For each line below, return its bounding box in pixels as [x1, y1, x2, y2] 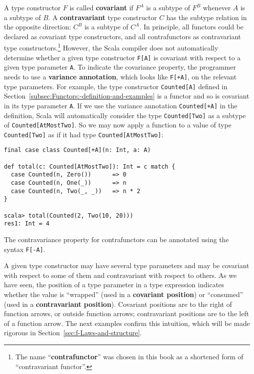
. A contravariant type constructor [48, 12, 157, 22]
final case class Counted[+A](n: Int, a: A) [4, 147, 151, 154]
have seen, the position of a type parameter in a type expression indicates [4, 279, 224, 290]
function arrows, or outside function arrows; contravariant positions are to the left [4, 308, 249, 319]
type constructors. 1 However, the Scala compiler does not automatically [4, 41, 218, 53]
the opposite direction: [4, 22, 71, 32]
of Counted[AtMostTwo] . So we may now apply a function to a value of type [4, 120, 232, 130]
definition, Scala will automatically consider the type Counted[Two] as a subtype [4, 110, 246, 120]
